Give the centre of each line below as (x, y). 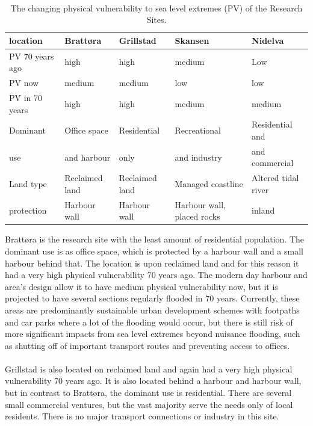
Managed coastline (209, 184)
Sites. (156, 20)
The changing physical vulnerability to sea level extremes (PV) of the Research (156, 8)
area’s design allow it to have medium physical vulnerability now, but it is (141, 286)
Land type (28, 184)
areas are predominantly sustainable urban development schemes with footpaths (152, 310)
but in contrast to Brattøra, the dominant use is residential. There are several (148, 393)
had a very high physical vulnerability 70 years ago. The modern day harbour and (156, 275)
